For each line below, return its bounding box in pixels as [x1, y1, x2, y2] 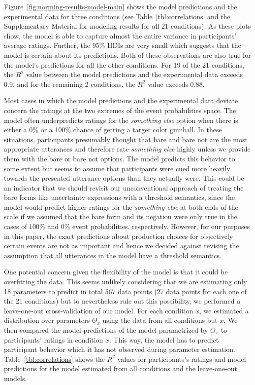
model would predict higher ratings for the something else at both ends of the [4, 201, 238, 212]
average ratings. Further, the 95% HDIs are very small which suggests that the [4, 40, 241, 50]
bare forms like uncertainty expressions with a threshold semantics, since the [4, 192, 235, 202]
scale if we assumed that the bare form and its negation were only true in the [4, 211, 237, 222]
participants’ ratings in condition [4, 334, 103, 345]
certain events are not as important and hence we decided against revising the [4, 240, 239, 251]
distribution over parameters [4, 315, 90, 325]
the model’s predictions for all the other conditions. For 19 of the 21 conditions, [4, 59, 244, 70]
